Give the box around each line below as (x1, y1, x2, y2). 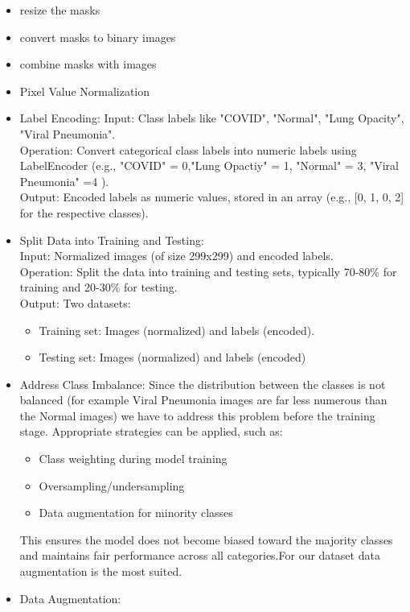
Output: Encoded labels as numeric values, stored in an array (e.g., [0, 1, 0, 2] (19, 188, 404, 205)
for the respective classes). (19, 204, 149, 221)
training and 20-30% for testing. (19, 279, 178, 296)
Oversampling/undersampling (39, 477, 185, 494)
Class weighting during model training (39, 450, 228, 467)
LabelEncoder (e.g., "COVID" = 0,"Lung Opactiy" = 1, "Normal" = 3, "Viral (19, 157, 399, 174)
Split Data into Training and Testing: (19, 231, 204, 248)
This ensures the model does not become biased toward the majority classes (19, 531, 393, 548)
